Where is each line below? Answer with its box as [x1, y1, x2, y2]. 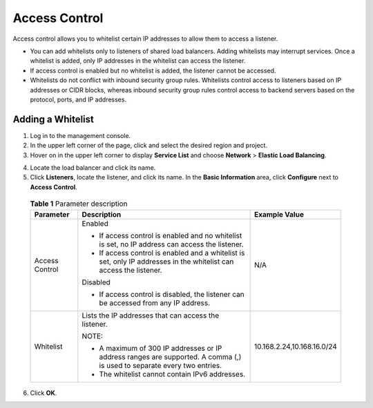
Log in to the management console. [30, 131, 131, 139]
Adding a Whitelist [12, 113, 95, 125]
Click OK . [30, 389, 57, 397]
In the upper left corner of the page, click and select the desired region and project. [30, 142, 268, 150]
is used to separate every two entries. [99, 360, 222, 370]
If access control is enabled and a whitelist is [99, 248, 245, 258]
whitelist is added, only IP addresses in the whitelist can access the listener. [30, 57, 246, 65]
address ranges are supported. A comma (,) [99, 352, 242, 362]
